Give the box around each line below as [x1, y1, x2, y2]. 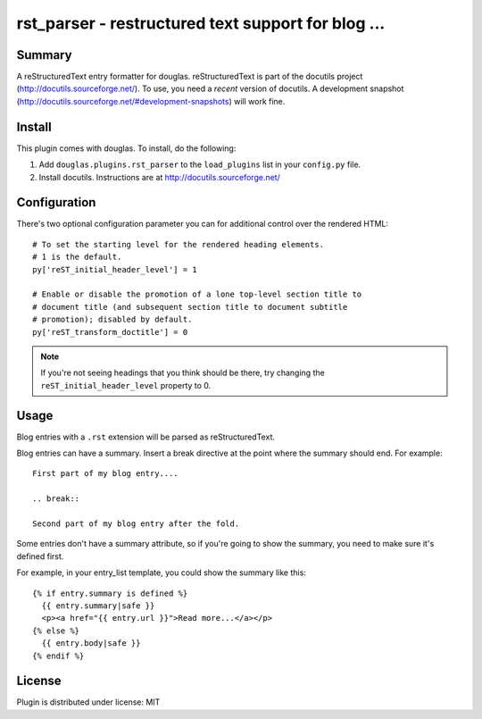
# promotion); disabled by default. [32, 314, 193, 325]
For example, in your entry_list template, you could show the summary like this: [16, 567, 307, 578]
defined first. [16, 550, 64, 562]
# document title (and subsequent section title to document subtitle [32, 302, 348, 312]
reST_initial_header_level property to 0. [40, 380, 212, 390]
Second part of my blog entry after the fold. [32, 518, 240, 529]
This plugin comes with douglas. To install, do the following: [16, 143, 237, 154]
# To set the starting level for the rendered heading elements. [32, 239, 325, 249]
